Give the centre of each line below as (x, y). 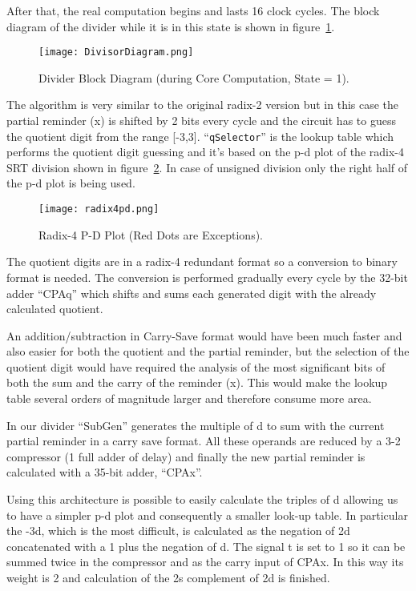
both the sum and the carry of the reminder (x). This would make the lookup (197, 382)
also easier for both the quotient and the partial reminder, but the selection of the (208, 351)
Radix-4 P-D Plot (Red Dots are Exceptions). (151, 234)
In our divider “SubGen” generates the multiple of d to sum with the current (196, 425)
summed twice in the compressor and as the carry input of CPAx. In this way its (205, 562)
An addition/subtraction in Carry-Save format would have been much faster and (204, 335)
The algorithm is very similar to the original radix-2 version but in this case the (203, 105)
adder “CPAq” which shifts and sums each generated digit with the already (192, 293)
